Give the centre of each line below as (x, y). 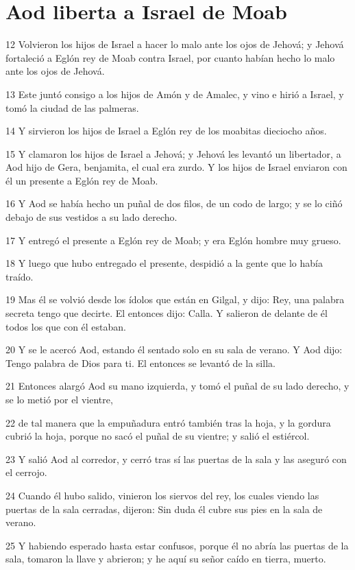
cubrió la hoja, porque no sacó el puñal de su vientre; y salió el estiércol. (158, 436)
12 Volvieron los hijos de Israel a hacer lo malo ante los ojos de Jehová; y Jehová (175, 44)
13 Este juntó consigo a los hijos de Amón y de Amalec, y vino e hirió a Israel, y (175, 94)
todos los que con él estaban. (66, 326)
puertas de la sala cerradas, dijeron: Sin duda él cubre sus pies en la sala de (164, 509)
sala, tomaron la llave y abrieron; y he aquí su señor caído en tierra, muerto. (166, 559)
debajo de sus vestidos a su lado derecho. (91, 217)
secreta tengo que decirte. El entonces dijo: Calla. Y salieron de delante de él (167, 313)
